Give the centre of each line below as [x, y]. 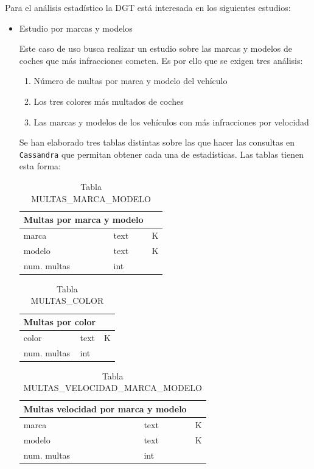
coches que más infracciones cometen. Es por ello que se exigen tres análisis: [161, 60]
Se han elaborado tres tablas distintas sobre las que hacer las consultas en [157, 142]
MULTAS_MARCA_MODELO [91, 198]
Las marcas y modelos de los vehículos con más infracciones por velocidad [171, 122]
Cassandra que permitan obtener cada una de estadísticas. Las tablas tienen [161, 154]
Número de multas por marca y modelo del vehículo [131, 81]
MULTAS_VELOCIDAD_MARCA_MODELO [113, 388]
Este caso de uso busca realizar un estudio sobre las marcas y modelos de [155, 48]
